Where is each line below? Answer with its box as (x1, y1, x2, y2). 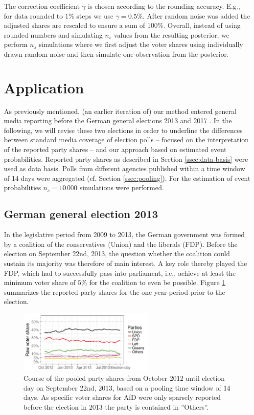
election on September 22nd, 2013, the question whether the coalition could (4, 248, 230, 259)
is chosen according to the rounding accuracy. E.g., (88, 1, 240, 11)
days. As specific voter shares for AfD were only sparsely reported (23, 392, 221, 402)
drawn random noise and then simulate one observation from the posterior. (4, 48, 229, 59)
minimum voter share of (4, 277, 76, 287)
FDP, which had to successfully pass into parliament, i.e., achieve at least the (4, 267, 236, 278)
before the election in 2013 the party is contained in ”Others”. (23, 401, 209, 412)
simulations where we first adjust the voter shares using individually (39, 39, 243, 49)
